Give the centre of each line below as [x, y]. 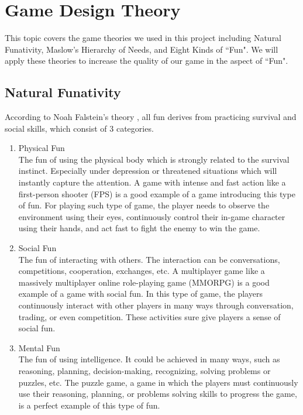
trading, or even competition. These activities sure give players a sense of [149, 316]
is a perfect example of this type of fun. [89, 405]
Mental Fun [39, 347]
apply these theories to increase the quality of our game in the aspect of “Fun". [147, 61]
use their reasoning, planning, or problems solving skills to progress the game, [158, 394]
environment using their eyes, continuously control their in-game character [152, 216]
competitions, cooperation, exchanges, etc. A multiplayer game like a [142, 271]
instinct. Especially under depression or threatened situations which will [148, 171]
